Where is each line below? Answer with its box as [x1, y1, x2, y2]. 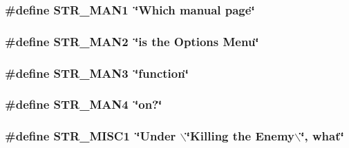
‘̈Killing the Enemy [186, 127, 294, 145]
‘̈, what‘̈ [301, 127, 344, 145]
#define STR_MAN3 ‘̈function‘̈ [5, 64, 189, 81]
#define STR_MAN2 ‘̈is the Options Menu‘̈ [5, 32, 259, 50]
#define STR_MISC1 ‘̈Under [5, 127, 176, 145]
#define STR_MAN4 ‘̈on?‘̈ [5, 96, 162, 113]
